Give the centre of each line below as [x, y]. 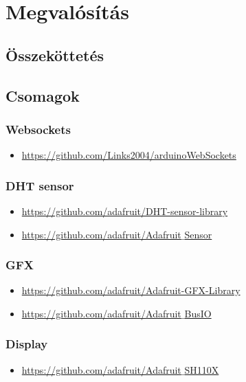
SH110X [202, 369]
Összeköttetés [55, 55]
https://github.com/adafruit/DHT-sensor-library [125, 211]
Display [27, 344]
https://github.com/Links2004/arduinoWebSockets [129, 155]
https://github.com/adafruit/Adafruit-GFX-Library [131, 290]
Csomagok [43, 95]
